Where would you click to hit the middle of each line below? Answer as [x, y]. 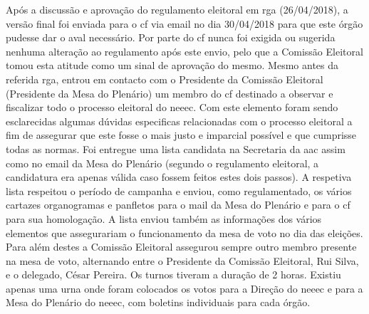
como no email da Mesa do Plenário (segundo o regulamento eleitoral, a [162, 163]
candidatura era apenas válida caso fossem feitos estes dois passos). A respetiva [179, 177]
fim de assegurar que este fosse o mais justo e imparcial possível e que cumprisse [181, 135]
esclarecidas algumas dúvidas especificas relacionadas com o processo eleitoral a [179, 121]
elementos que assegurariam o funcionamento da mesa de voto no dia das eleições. [184, 232]
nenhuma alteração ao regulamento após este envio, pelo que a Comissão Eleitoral [184, 51]
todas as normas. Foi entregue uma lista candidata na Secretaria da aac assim [176, 148]
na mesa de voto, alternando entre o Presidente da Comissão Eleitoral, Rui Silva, [182, 260]
